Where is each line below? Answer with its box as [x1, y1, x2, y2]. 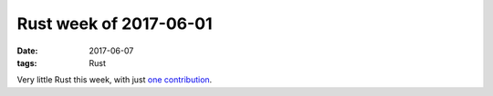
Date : [16, 45, 38, 56]
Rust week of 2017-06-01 [16, 14, 214, 34]
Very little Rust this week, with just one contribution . [16, 74, 213, 85]
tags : [16, 57, 37, 68]
